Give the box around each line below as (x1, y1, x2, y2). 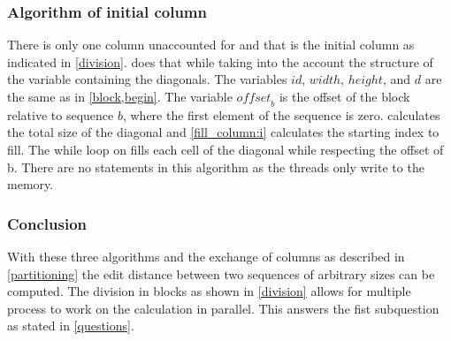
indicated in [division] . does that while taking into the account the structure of (7, 52, 433, 71)
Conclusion (7, 212, 87, 234)
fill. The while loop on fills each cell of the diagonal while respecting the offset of (7, 140, 444, 158)
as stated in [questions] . (7, 316, 134, 335)
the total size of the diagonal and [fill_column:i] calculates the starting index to (7, 123, 440, 141)
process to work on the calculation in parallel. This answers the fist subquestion (7, 299, 440, 317)
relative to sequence (7, 105, 114, 124)
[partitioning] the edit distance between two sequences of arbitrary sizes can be (7, 264, 435, 283)
